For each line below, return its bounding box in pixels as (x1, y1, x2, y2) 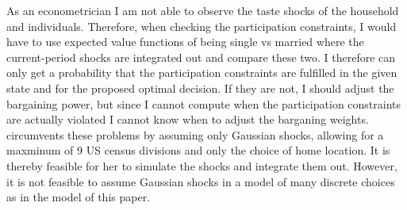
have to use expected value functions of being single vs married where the (6, 33, 364, 50)
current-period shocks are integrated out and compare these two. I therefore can (6, 48, 396, 65)
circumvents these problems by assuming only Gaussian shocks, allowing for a (6, 126, 384, 143)
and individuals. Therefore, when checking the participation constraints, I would (6, 17, 397, 34)
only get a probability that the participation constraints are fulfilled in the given (6, 64, 397, 81)
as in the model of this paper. (6, 189, 151, 205)
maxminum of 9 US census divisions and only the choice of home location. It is (6, 142, 390, 158)
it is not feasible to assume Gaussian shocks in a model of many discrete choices (6, 173, 395, 189)
